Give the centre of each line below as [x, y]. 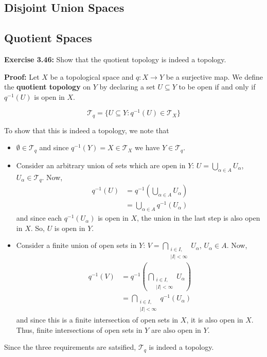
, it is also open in [215, 320]
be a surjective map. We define [215, 76]
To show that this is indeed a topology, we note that [87, 130]
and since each [39, 218]
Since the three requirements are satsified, [70, 347]
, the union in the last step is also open [198, 218]
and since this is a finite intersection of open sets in [97, 320]
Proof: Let [22, 76]
